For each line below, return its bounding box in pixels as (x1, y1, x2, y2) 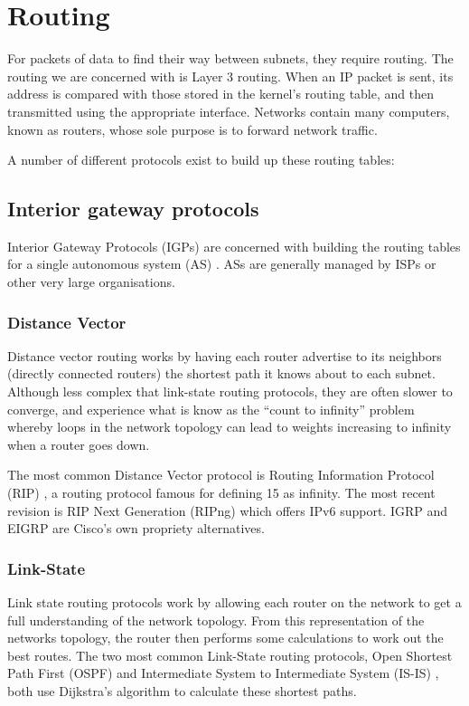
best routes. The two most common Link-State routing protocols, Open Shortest (7, 645, 453, 664)
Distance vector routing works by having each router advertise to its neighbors (7, 346, 442, 365)
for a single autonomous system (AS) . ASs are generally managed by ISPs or (7, 254, 436, 273)
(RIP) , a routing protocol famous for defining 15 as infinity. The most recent (7, 483, 436, 502)
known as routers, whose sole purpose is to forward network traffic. (7, 119, 378, 138)
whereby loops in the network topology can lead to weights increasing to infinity (7, 417, 452, 436)
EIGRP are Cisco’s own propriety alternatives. (7, 519, 265, 538)
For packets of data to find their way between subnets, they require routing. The (7, 49, 454, 68)
